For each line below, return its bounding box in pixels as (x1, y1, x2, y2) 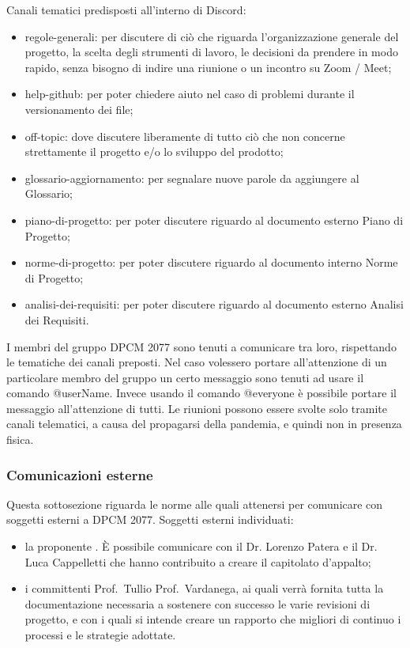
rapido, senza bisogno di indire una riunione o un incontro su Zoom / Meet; (24, 59, 392, 75)
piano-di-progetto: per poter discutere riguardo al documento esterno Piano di (24, 211, 404, 228)
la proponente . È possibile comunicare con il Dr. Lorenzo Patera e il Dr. (24, 538, 378, 555)
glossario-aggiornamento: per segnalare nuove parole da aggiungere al (24, 169, 359, 186)
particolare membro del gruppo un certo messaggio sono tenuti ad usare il (6, 369, 364, 385)
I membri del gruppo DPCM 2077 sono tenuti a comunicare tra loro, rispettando (6, 338, 397, 354)
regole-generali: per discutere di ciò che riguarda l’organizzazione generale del (24, 28, 399, 44)
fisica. (6, 431, 34, 448)
